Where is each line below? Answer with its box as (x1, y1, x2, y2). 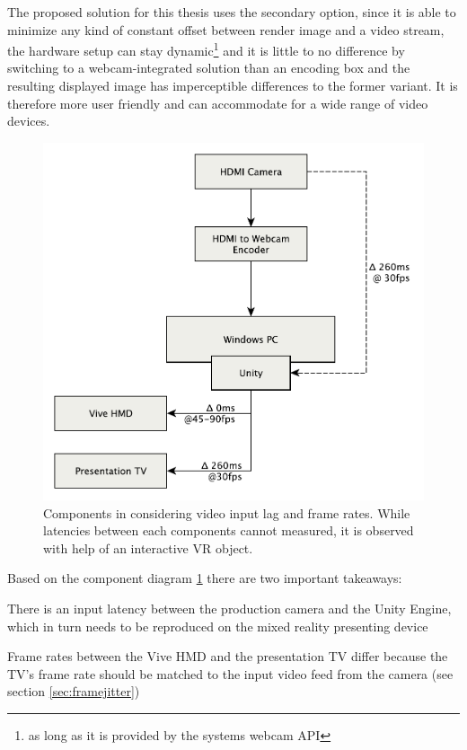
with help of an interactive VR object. (43, 538, 253, 557)
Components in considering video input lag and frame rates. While (43, 503, 410, 522)
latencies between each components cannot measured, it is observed (43, 521, 414, 540)
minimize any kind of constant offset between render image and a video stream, (7, 20, 445, 39)
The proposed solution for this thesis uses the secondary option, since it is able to (7, 3, 456, 21)
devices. (7, 111, 50, 130)
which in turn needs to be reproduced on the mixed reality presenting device (7, 616, 428, 635)
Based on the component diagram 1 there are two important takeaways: (7, 569, 402, 587)
